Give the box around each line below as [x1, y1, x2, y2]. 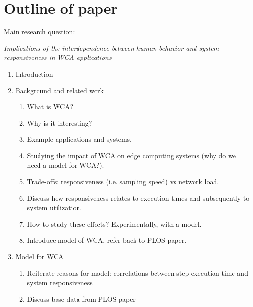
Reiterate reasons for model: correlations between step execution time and [27, 268, 248, 278]
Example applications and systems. [27, 134, 132, 144]
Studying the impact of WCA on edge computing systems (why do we [27, 150, 236, 160]
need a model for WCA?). [27, 160, 104, 170]
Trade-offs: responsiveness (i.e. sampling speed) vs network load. [27, 176, 219, 187]
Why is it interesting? [27, 117, 92, 128]
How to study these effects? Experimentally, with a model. [27, 218, 202, 229]
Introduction [15, 68, 53, 78]
